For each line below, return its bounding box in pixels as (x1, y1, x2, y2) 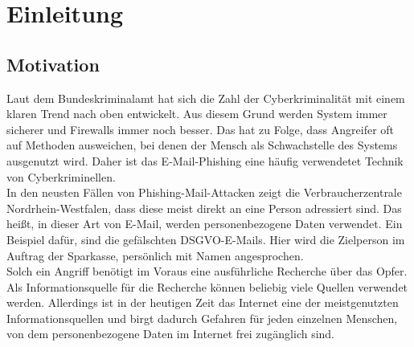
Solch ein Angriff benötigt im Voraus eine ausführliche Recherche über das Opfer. (6, 263, 408, 280)
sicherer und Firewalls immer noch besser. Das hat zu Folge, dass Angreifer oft (6, 120, 395, 137)
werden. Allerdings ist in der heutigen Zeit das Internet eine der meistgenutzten (6, 294, 399, 311)
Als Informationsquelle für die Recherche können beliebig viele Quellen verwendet (6, 278, 408, 295)
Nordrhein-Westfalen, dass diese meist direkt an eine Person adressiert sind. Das (6, 199, 402, 216)
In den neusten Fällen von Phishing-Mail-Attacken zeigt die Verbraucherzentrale (6, 184, 402, 201)
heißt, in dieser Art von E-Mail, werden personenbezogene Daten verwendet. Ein (6, 215, 403, 232)
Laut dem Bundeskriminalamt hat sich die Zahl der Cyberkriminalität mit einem (6, 89, 405, 106)
